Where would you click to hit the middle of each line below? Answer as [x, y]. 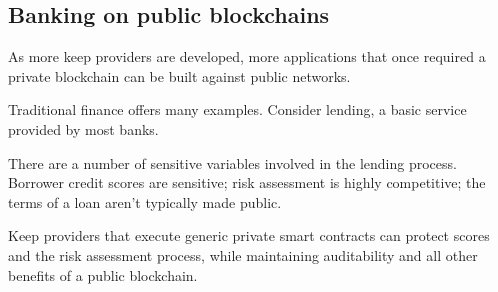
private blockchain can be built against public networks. [179, 75]
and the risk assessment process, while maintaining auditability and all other [243, 254]
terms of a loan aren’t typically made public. [145, 201]
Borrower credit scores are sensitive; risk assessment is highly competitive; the [247, 182]
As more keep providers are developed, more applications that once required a [247, 56]
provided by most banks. [83, 128]
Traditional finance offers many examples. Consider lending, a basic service [237, 109]
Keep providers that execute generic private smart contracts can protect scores [249, 235]
